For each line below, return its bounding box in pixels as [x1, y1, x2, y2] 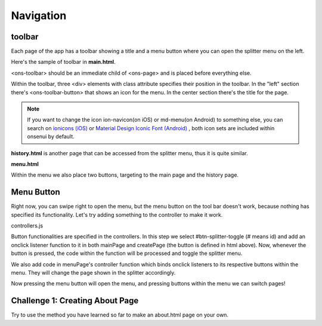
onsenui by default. [27, 133, 75, 140]
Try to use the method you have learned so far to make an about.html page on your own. [11, 311, 229, 319]
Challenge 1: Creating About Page [11, 296, 139, 306]
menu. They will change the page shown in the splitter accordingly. [11, 269, 176, 276]
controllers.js [11, 222, 44, 229]
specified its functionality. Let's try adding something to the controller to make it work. [11, 211, 223, 218]
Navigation [11, 9, 67, 22]
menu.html [11, 160, 39, 167]
